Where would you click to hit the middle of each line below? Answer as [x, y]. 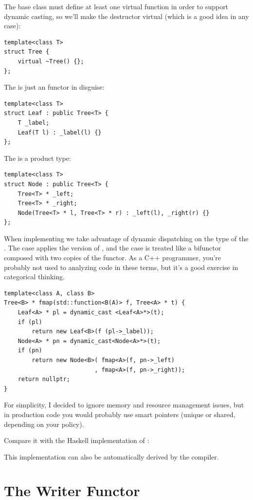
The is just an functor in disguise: [54, 87]
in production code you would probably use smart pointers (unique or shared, [120, 414]
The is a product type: [37, 158]
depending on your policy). [44, 424]
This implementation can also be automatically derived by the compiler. [111, 456]
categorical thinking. [34, 277]
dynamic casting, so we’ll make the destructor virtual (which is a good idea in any [126, 16]
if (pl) [30, 322]
